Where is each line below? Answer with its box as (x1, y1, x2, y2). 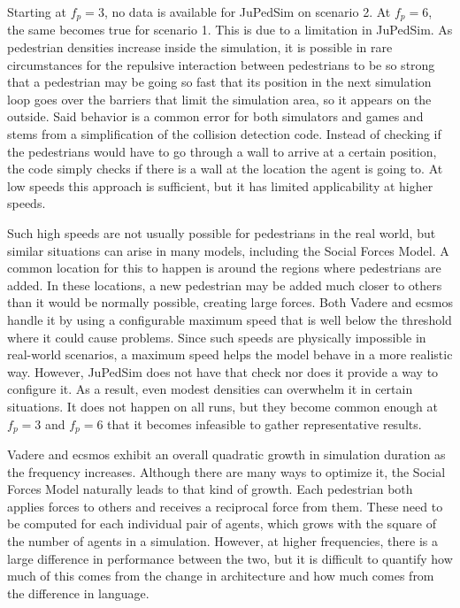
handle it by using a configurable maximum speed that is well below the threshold (7, 310, 452, 328)
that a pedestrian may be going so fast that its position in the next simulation (7, 73, 432, 91)
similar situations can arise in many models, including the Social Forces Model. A (7, 241, 449, 259)
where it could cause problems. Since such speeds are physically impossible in (7, 327, 426, 346)
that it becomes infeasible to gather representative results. (107, 414, 422, 433)
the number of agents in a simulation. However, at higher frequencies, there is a (7, 531, 438, 550)
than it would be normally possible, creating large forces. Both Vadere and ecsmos (7, 293, 453, 312)
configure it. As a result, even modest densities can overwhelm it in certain (7, 380, 413, 398)
